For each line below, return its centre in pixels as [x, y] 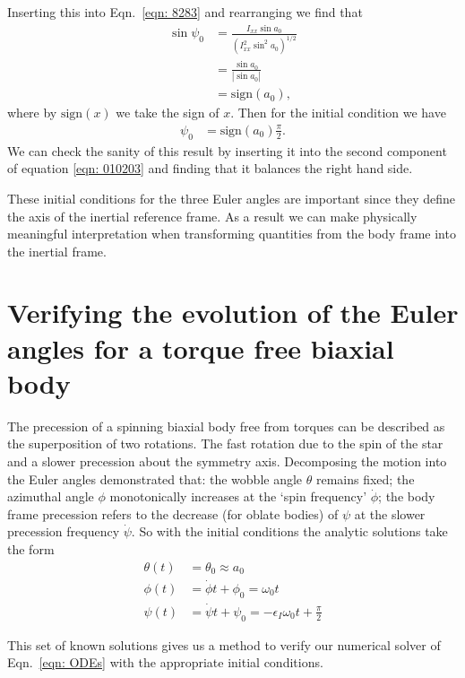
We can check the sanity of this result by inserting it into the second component [227, 150]
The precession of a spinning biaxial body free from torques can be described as [226, 426]
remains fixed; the [365, 478]
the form [31, 548]
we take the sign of [168, 113]
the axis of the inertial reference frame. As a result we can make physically [212, 216]
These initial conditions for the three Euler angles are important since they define [232, 198]
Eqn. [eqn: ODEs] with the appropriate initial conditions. [165, 662]
